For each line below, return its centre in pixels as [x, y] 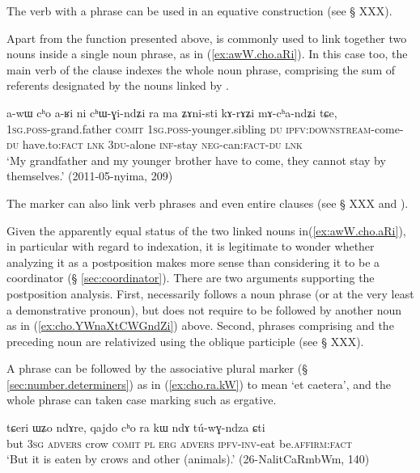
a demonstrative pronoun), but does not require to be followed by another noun [204, 309]
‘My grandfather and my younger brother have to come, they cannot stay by [196, 160]
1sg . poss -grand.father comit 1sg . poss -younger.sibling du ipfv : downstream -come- [205, 128]
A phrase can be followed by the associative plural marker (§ [157, 368]
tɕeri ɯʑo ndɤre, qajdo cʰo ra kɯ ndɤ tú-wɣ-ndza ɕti [136, 427]
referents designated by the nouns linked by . [118, 85]
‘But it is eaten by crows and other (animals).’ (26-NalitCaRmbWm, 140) [188, 459]
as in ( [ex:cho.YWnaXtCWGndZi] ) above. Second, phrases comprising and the [200, 325]
